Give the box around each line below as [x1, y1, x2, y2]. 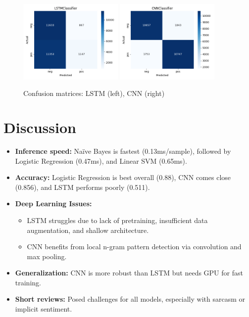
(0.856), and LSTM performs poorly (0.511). [15, 181, 150, 192]
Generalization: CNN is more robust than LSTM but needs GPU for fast [15, 268, 243, 278]
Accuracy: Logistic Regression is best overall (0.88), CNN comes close [15, 172, 231, 182]
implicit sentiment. [15, 304, 72, 314]
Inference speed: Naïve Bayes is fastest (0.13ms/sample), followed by [15, 145, 231, 156]
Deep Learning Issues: [15, 198, 92, 209]
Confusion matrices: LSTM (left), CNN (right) [23, 88, 165, 98]
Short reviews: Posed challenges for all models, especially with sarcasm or [15, 294, 245, 304]
